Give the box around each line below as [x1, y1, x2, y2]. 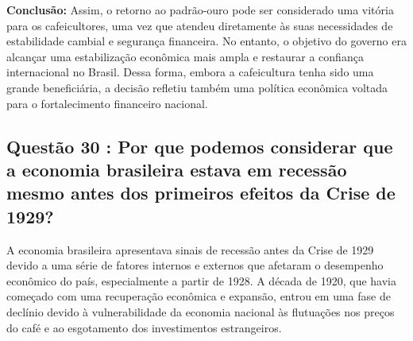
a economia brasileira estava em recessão [6, 157, 347, 181]
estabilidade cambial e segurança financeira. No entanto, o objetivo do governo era [6, 33, 407, 49]
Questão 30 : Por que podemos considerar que [6, 134, 393, 158]
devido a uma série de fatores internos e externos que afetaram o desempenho [6, 257, 384, 273]
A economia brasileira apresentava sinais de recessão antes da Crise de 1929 [6, 241, 374, 258]
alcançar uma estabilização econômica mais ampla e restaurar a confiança [6, 48, 364, 64]
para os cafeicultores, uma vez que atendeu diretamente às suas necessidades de [6, 17, 393, 33]
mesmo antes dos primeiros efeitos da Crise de [6, 180, 396, 205]
